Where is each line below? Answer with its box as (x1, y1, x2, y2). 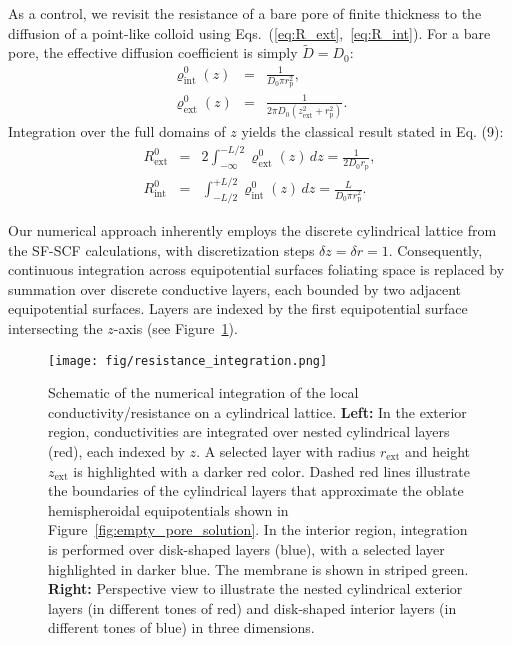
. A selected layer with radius (196, 440, 376, 461)
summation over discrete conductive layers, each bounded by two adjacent (8, 278, 461, 299)
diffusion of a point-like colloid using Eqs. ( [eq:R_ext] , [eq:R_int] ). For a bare (8, 22, 491, 43)
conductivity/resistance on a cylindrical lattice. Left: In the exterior (48, 401, 467, 422)
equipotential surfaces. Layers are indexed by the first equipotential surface (8, 298, 468, 319)
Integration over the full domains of (8, 121, 226, 142)
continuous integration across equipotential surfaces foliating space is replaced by (8, 259, 505, 280)
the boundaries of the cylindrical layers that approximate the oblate (48, 480, 464, 501)
